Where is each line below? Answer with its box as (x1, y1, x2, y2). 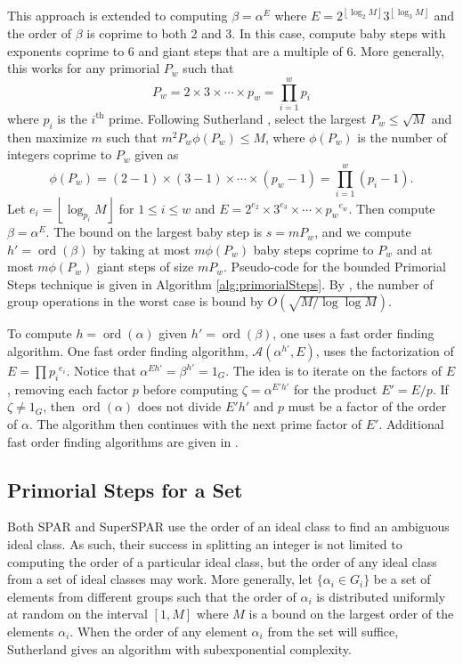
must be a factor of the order (288, 397, 447, 416)
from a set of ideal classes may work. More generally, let (7, 570, 313, 588)
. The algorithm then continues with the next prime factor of (28, 415, 362, 433)
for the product (294, 379, 378, 398)
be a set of (373, 570, 431, 588)
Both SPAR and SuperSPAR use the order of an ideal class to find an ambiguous (7, 517, 450, 536)
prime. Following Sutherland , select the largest (109, 109, 367, 127)
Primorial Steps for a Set (7, 475, 243, 503)
